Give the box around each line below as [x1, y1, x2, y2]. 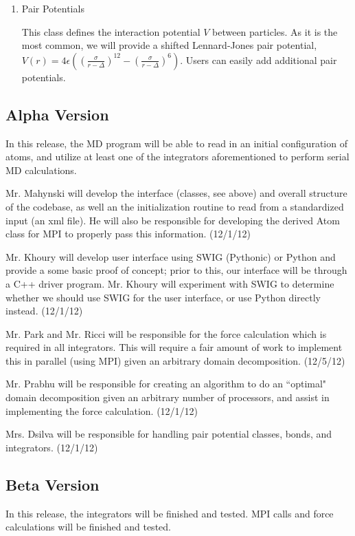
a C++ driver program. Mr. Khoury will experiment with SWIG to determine [5, 276, 334, 290]
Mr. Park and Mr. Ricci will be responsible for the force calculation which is [5, 326, 327, 341]
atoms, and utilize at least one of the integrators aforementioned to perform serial [5, 149, 350, 164]
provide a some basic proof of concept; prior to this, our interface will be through [5, 263, 347, 277]
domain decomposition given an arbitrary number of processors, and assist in [5, 390, 330, 405]
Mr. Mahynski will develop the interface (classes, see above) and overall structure [5, 186, 347, 200]
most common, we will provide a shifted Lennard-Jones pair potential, [21, 38, 317, 52]
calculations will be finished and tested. [5, 519, 171, 534]
